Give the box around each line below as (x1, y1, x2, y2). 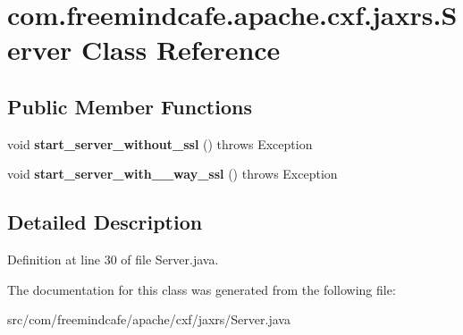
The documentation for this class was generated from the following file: (7, 280, 396, 298)
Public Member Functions (7, 92, 252, 120)
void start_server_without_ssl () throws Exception (7, 134, 313, 153)
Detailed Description (7, 208, 203, 236)
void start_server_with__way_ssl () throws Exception (7, 164, 338, 183)
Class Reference (80, 31, 281, 68)
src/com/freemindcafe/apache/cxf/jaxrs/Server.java (7, 310, 290, 329)
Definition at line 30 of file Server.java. (7, 250, 219, 269)
